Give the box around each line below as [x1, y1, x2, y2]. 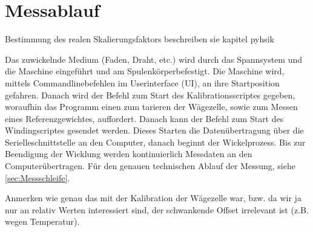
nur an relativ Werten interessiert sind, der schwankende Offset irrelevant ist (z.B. [5, 203, 309, 216]
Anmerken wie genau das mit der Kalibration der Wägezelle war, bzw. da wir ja [5, 192, 301, 204]
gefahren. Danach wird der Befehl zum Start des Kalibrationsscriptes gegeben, [5, 88, 295, 101]
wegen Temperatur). [5, 215, 80, 228]
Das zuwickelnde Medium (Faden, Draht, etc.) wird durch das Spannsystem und [5, 53, 303, 65]
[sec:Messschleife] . [5, 171, 70, 184]
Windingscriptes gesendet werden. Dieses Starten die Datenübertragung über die [5, 124, 304, 137]
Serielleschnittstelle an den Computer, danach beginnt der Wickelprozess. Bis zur [5, 135, 306, 148]
